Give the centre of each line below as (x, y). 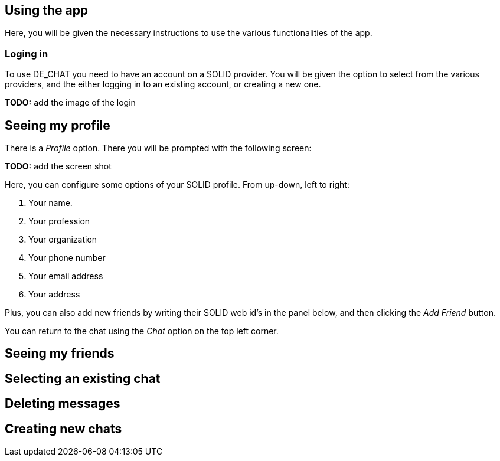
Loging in (27, 53)
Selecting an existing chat (83, 378)
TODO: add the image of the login (70, 103)
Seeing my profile (58, 125)
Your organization (63, 240)
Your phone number (67, 258)
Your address (54, 295)
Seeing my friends (60, 354)
